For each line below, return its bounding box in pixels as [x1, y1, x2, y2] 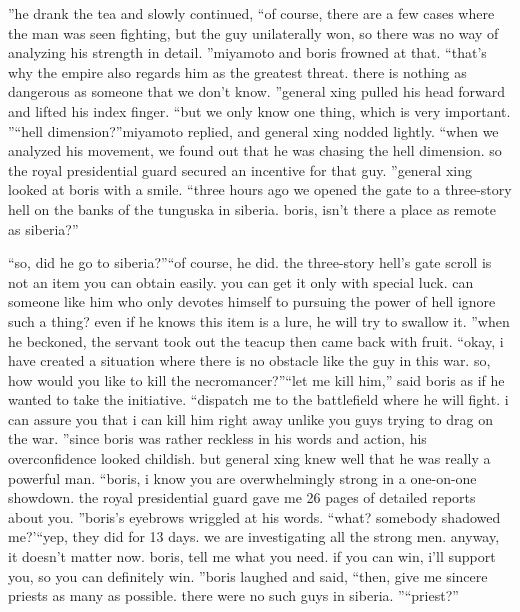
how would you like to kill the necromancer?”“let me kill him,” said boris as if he [8, 369, 505, 390]
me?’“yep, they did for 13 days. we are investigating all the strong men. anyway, [8, 526, 500, 547]
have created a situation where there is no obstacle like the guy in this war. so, [8, 350, 491, 371]
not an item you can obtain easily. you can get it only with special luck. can [8, 271, 474, 292]
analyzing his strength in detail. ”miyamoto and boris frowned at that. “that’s [8, 42, 487, 63]
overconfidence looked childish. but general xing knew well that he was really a [8, 448, 491, 469]
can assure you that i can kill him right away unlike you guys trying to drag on [8, 408, 493, 429]
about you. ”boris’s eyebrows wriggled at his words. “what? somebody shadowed [8, 506, 501, 527]
